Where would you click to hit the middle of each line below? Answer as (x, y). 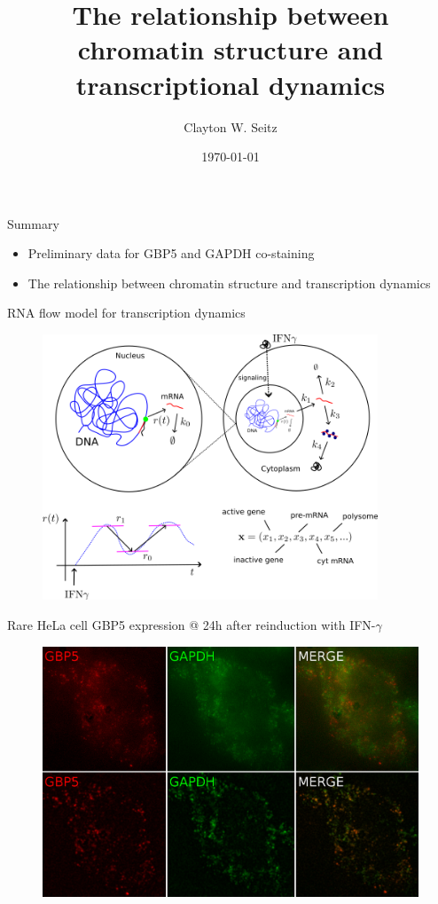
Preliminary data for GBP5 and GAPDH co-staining (171, 253)
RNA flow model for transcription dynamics (126, 313)
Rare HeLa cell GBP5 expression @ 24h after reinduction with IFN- (192, 624)
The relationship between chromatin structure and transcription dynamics (229, 283)
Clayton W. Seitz (231, 126)
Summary (33, 223)
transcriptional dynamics (231, 84)
